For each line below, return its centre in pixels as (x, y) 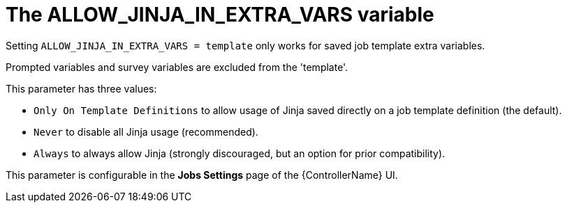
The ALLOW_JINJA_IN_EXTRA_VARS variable (220, 15)
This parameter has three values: (81, 88)
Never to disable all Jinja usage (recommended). (146, 131)
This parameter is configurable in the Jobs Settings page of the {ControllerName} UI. (202, 175)
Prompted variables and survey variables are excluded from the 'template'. (177, 67)
